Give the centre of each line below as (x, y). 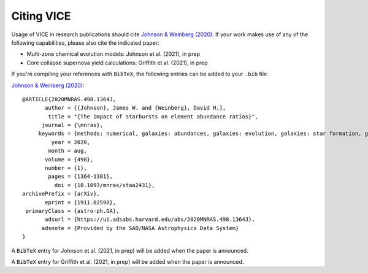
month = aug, (67, 151)
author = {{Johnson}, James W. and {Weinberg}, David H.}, (136, 108)
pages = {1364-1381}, (81, 177)
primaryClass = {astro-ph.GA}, (72, 211)
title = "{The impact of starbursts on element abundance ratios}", (153, 116)
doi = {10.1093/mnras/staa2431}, (105, 185)
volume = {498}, (69, 159)
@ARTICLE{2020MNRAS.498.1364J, (69, 99)
